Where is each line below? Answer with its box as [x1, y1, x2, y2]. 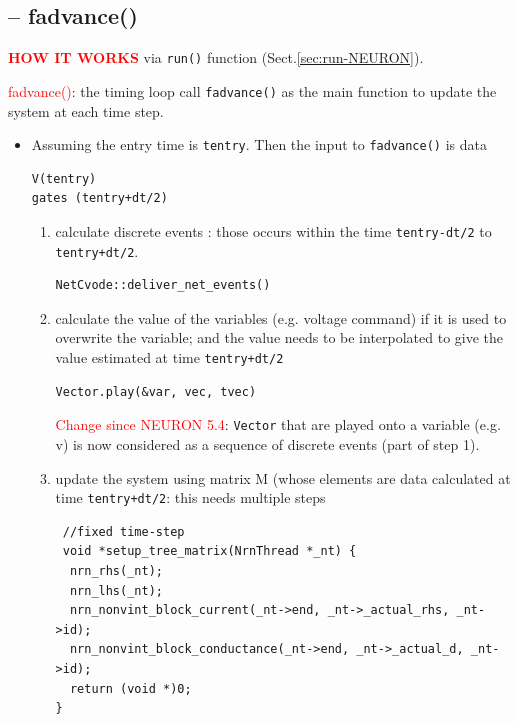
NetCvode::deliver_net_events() [55, 278, 271, 293]
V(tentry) [31, 171, 97, 186]
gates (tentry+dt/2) [31, 191, 168, 206]
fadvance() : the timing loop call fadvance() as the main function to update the [8, 80, 497, 101]
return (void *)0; [69, 681, 192, 696]
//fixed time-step [62, 524, 185, 539]
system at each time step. [8, 100, 164, 121]
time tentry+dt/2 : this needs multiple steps [55, 487, 326, 508]
